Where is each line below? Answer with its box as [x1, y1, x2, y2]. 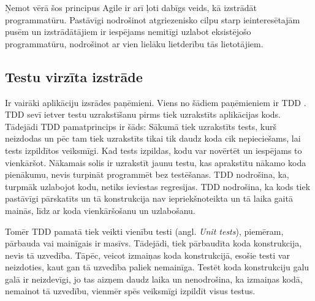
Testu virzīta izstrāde [5, 67, 143, 86]
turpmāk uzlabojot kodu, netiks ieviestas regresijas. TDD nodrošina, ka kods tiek [5, 180, 311, 192]
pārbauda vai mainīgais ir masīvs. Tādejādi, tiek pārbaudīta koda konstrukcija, [5, 237, 302, 250]
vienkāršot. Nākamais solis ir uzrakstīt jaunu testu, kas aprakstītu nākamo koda [5, 156, 306, 169]
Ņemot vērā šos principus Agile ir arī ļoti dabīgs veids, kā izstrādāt [5, 1, 257, 13]
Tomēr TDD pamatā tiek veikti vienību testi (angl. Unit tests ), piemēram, [5, 224, 284, 237]
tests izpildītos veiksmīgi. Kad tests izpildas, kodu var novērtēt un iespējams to [5, 143, 302, 156]
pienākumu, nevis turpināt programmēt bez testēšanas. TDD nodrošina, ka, [5, 168, 289, 181]
